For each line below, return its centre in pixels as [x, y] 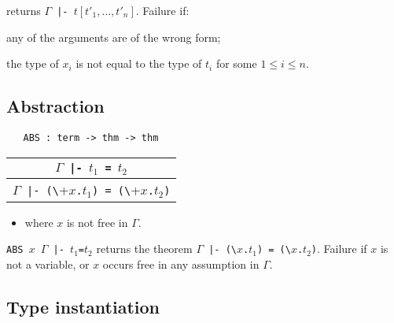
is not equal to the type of [139, 63]
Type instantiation [83, 306]
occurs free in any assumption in [181, 264]
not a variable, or [48, 264]
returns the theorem [144, 249]
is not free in [97, 222]
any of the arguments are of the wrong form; [114, 37]
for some [236, 63]
